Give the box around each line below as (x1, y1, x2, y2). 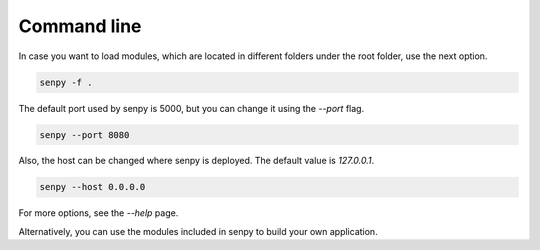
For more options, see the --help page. (18, 207, 179, 219)
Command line (18, 15, 142, 37)
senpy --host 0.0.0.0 (39, 181, 146, 193)
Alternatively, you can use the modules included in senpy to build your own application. (18, 225, 379, 237)
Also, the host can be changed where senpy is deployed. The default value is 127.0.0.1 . (18, 155, 375, 167)
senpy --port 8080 (39, 129, 130, 140)
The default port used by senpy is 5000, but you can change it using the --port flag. (18, 102, 365, 114)
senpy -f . (39, 76, 93, 88)
